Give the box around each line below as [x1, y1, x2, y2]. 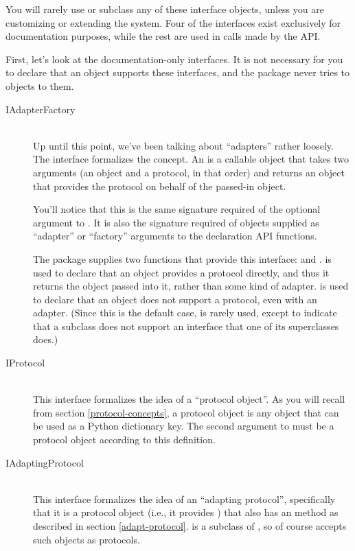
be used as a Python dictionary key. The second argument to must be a [33, 419, 334, 433]
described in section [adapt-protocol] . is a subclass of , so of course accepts [33, 519, 347, 532]
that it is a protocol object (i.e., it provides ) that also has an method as [33, 505, 339, 519]
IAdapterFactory [5, 102, 76, 116]
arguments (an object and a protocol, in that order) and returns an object [33, 165, 345, 179]
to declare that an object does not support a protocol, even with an [33, 292, 317, 306]
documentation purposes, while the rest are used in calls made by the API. [5, 29, 321, 43]
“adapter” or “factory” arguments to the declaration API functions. [33, 228, 317, 243]
